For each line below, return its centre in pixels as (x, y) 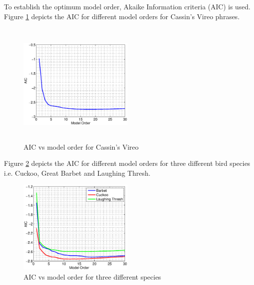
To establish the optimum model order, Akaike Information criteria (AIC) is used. (127, 6)
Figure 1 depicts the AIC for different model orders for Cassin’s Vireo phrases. (122, 16)
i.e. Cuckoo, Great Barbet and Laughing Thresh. (77, 173)
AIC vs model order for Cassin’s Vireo (81, 146)
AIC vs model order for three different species (92, 276)
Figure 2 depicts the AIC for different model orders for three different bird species (127, 163)
